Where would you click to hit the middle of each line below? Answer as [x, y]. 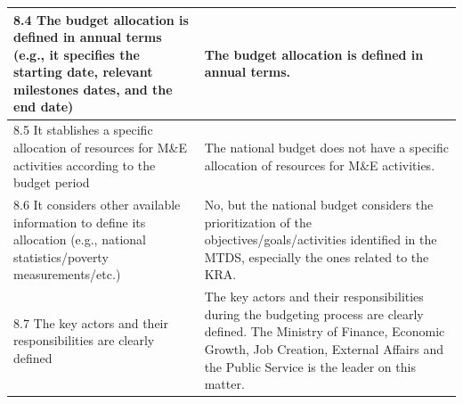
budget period [52, 182]
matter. [224, 384]
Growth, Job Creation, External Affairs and [324, 348]
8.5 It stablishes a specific [83, 130]
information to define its [80, 222]
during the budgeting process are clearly [314, 313]
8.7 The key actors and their [91, 322]
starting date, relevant [83, 72]
